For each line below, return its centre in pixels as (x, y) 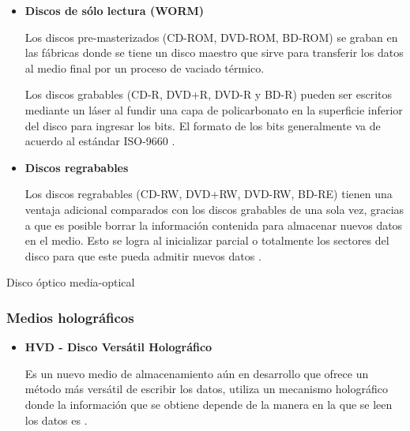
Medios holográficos (70, 317)
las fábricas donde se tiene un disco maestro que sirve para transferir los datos (214, 52)
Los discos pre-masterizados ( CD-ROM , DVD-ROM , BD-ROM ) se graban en (211, 37)
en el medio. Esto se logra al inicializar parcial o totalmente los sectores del (207, 240)
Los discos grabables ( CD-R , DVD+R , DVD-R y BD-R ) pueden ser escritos (208, 94)
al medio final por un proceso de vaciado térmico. (145, 67)
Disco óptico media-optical (71, 282)
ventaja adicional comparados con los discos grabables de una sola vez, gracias (214, 209)
